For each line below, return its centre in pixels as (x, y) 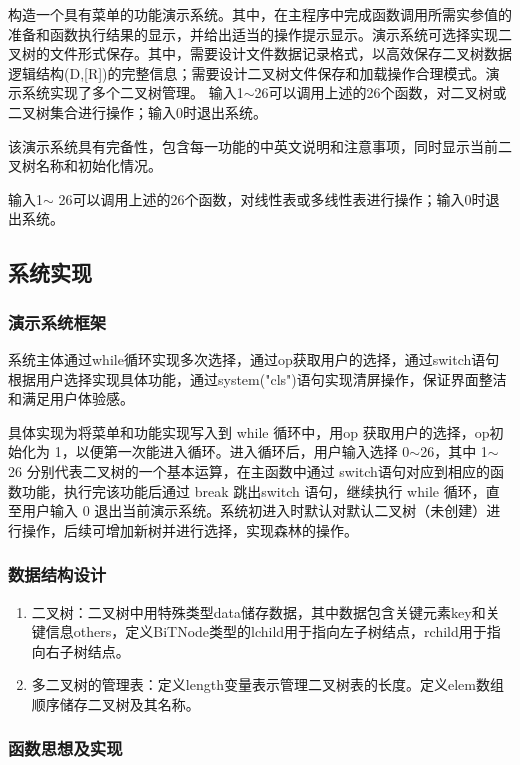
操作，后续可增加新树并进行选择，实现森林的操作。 (189, 529)
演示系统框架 (57, 321)
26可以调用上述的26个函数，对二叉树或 (380, 92)
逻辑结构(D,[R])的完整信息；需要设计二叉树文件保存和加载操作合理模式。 (247, 72)
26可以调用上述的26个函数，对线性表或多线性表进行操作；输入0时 (272, 198)
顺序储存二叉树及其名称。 (115, 703)
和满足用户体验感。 (71, 398)
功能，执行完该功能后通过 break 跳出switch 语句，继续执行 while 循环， (253, 490)
